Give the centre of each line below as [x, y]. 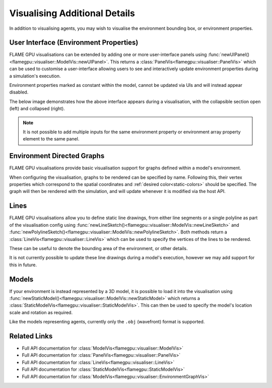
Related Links [31, 336]
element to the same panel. [51, 139]
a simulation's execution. [35, 76]
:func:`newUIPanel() [228, 55]
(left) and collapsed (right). [37, 109]
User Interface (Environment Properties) [74, 43]
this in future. [23, 265]
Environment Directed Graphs [57, 156]
